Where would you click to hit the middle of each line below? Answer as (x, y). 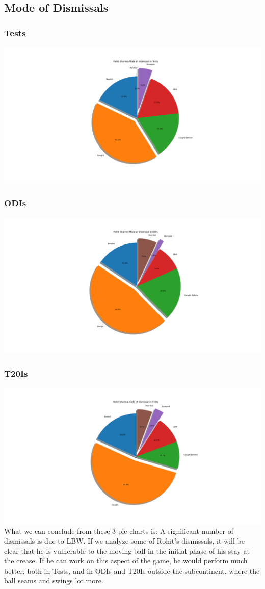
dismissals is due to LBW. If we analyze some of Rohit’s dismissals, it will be (124, 541)
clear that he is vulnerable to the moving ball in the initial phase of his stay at (127, 550)
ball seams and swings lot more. (54, 581)
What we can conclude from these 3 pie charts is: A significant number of (119, 531)
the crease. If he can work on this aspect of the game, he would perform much (126, 561)
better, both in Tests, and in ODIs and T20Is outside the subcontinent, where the (132, 570)
